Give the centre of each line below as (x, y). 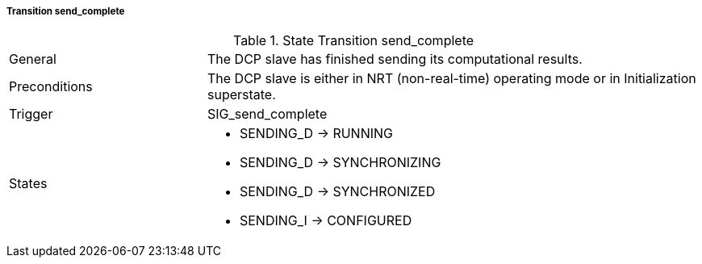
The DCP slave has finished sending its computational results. (395, 59)
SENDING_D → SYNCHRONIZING (340, 163)
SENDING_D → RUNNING (316, 134)
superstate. (241, 95)
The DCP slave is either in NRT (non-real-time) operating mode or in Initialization (451, 79)
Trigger (31, 114)
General (33, 59)
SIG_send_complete (267, 114)
